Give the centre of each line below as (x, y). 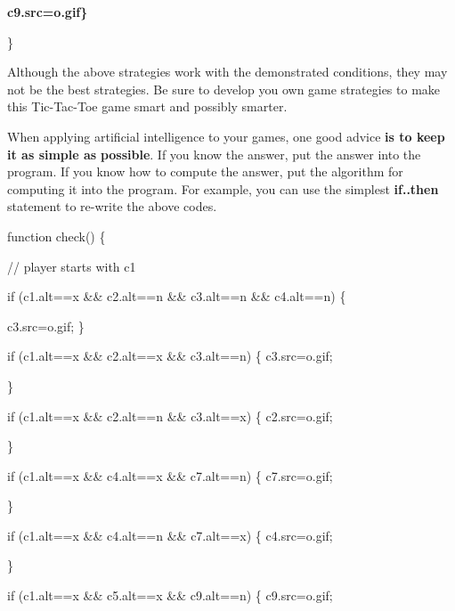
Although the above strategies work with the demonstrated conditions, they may (227, 72)
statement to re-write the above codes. (112, 206)
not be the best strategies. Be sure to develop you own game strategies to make (224, 89)
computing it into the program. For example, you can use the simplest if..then (223, 188)
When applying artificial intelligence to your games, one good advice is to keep (226, 136)
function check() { (57, 236)
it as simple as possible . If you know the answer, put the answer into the (214, 154)
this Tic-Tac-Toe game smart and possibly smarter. (147, 106)
